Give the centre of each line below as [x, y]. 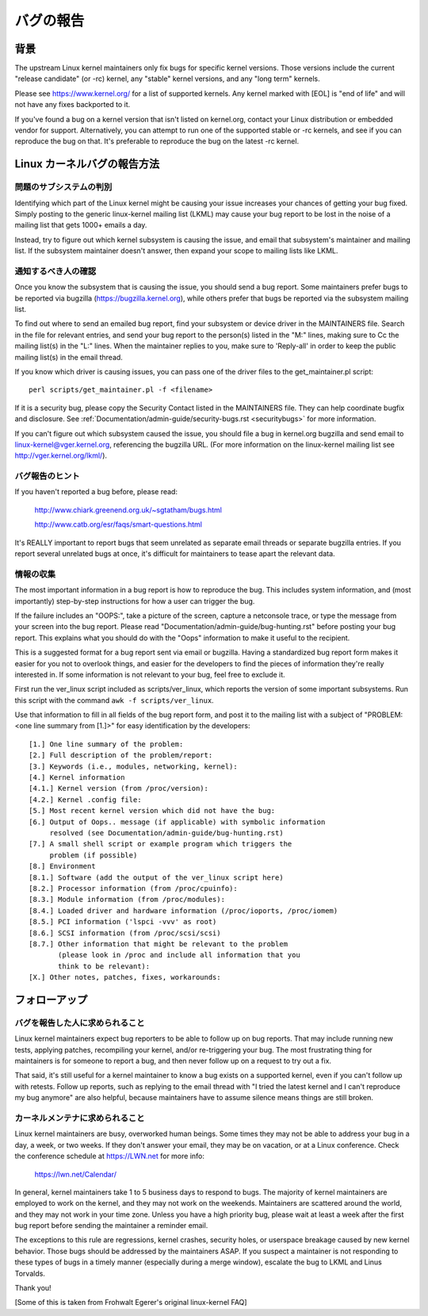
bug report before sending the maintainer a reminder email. [111, 1226]
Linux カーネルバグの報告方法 [87, 164]
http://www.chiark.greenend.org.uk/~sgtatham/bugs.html [128, 510]
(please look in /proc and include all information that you [179, 955]
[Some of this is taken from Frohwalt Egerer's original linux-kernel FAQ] [131, 1303]
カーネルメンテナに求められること [80, 1118]
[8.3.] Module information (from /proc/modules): [127, 900]
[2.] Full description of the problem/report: [121, 755]
